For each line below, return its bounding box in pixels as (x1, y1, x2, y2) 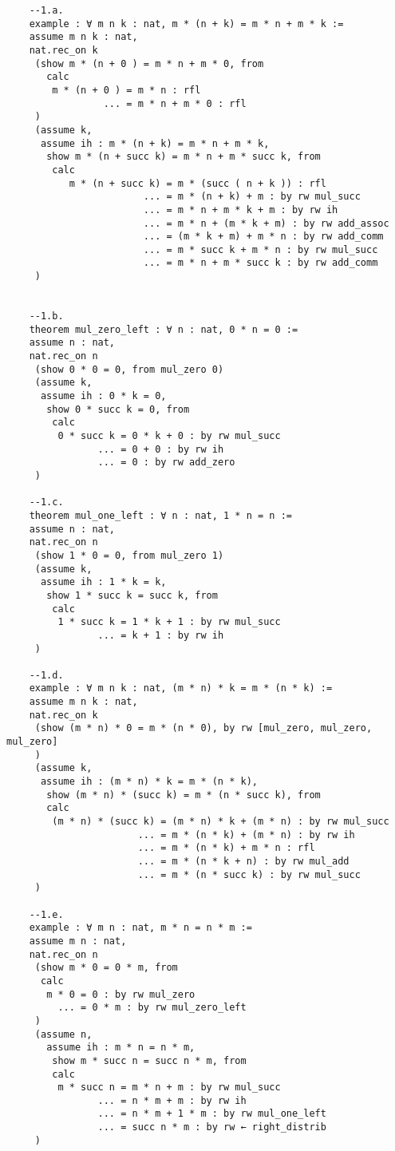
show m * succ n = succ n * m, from (52, 1054, 247, 1066)
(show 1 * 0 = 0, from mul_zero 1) (34, 549, 224, 561)
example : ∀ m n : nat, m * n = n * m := (29, 922, 252, 934)
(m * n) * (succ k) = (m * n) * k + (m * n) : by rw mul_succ (52, 816, 389, 828)
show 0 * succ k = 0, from (46, 403, 190, 415)
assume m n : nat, (29, 935, 127, 947)
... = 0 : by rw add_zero (97, 457, 235, 469)
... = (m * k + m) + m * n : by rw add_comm (143, 231, 384, 243)
